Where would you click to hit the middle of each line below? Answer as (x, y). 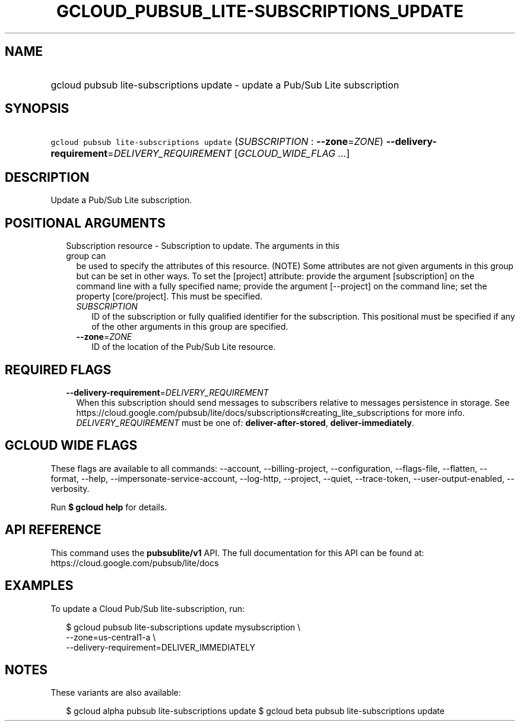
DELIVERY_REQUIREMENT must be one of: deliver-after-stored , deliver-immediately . (245, 422)
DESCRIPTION (47, 177)
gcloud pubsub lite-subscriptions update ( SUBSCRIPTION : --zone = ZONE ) (217, 142)
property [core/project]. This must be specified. (169, 296)
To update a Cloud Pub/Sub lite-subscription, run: (148, 608)
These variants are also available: (116, 693)
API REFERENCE (53, 530)
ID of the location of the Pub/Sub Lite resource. (184, 347)
